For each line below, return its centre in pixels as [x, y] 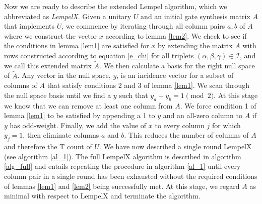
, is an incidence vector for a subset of [175, 75]
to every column [180, 125]
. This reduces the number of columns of [186, 135]
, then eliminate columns [61, 135]
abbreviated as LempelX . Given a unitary [68, 16]
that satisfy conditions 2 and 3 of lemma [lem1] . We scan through [148, 85]
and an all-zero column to [203, 115]
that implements [29, 26]
